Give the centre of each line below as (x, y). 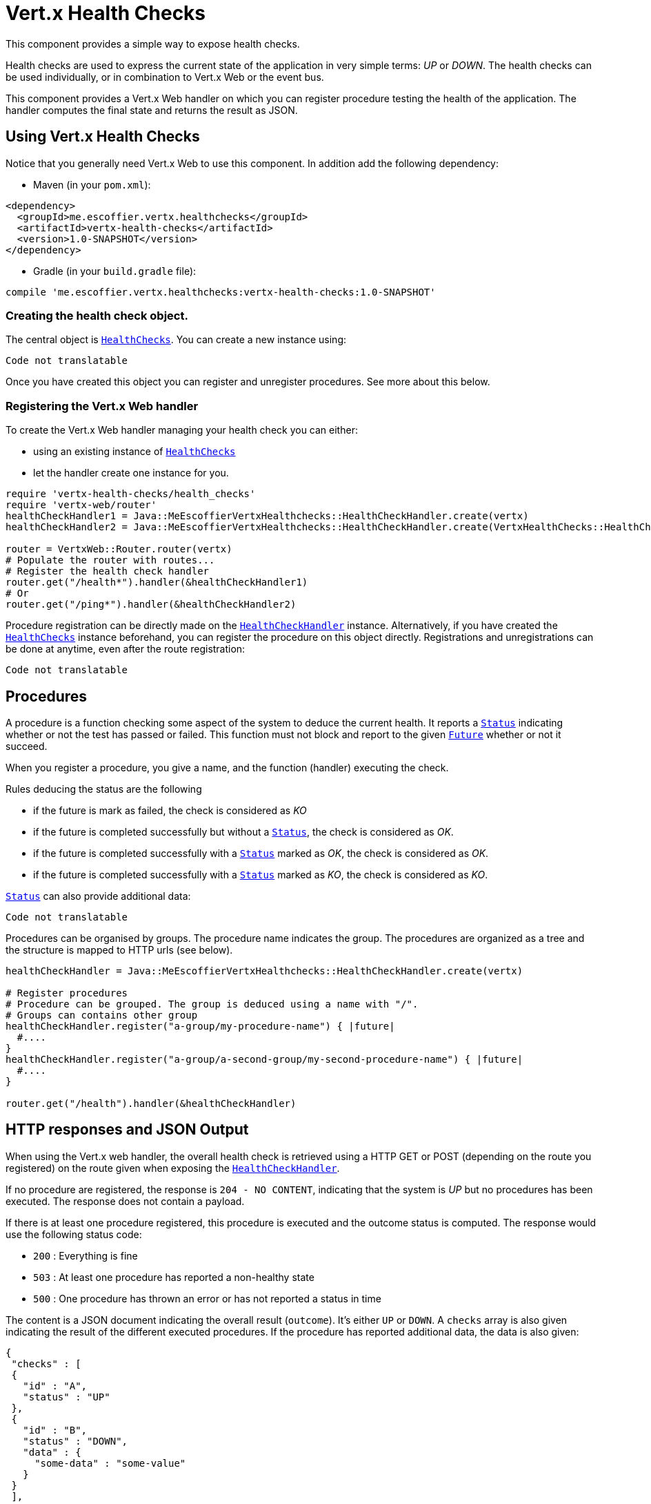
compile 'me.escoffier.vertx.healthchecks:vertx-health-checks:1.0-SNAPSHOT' (221, 292)
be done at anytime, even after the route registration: (126, 649)
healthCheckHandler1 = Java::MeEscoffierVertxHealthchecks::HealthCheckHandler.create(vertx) (267, 516)
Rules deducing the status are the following (104, 789)
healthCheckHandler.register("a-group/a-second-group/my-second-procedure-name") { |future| (264, 1059)
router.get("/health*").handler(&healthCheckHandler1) (157, 582)
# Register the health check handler (108, 571)
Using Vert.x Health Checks (103, 137)
